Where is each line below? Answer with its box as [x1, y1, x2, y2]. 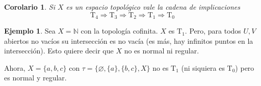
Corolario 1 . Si [4, 2, 55, 12]
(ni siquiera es [181, 62, 225, 73]
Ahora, [4, 62, 25, 73]
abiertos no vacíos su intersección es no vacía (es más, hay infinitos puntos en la [4, 35, 253, 46]
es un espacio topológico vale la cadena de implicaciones [66, 2, 240, 12]
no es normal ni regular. [124, 45, 199, 56]
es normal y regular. [4, 72, 67, 83]
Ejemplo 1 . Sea [4, 25, 56, 36]
